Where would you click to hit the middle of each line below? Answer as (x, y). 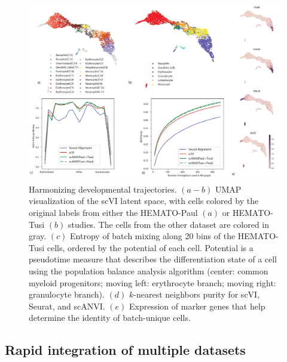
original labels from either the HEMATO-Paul (113, 212)
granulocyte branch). (67, 294)
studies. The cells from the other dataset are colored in (168, 224)
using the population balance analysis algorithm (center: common (149, 270)
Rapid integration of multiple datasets (125, 350)
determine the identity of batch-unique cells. (110, 318)
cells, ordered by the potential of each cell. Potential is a (150, 247)
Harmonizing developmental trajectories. (103, 189)
